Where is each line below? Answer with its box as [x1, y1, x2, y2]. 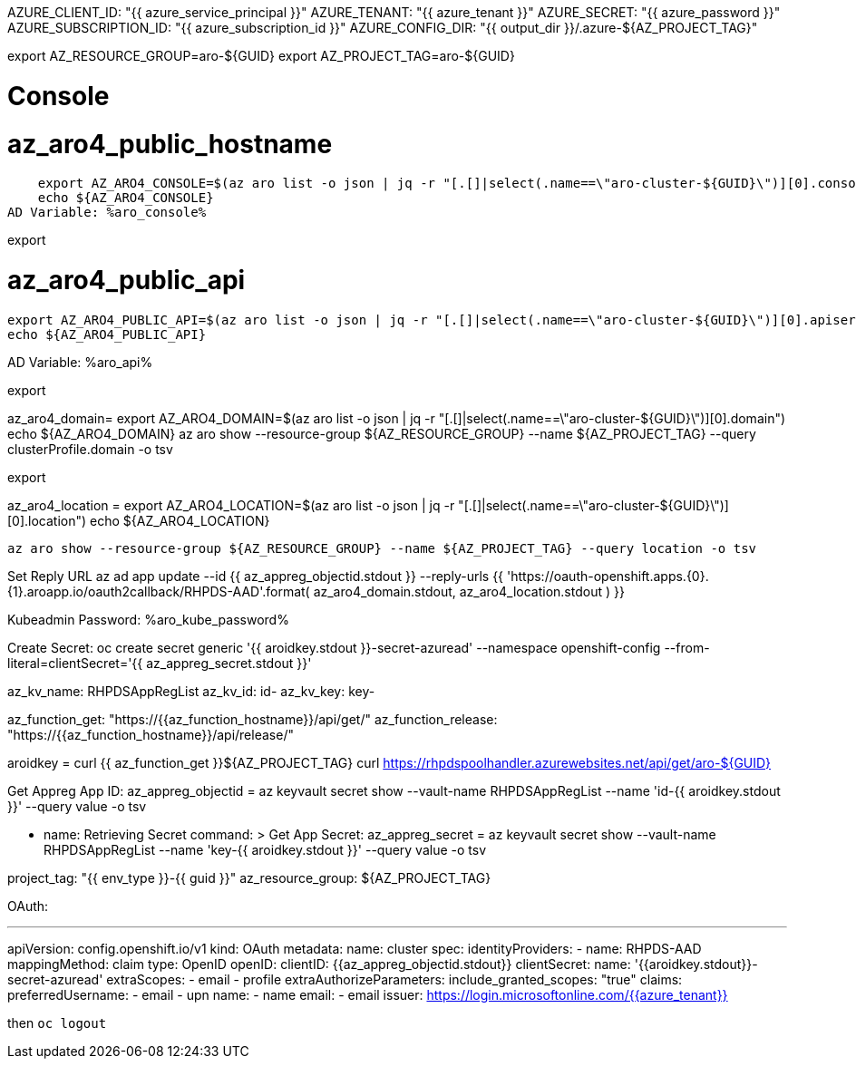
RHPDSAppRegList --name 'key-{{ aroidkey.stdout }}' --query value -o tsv [44, 841, 487, 858]
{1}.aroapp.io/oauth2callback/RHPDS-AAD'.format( [7, 583, 310, 599]
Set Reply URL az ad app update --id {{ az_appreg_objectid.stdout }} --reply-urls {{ [7, 567, 504, 584]
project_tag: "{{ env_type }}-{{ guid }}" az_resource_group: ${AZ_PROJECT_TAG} [7, 869, 491, 886]
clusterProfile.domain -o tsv [7, 441, 173, 457]
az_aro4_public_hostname [7, 128, 333, 160]
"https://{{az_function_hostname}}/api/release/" [7, 726, 294, 742]
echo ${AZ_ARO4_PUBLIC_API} [7, 326, 207, 342]
